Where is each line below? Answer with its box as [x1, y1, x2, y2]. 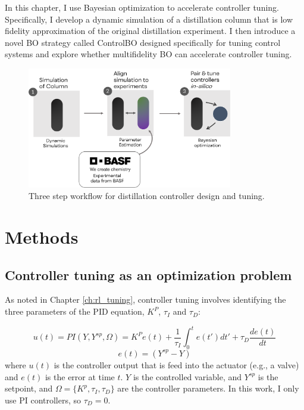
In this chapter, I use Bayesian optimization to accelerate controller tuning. [5, 1, 280, 13]
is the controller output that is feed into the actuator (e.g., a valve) [54, 358, 299, 371]
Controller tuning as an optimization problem [5, 265, 292, 284]
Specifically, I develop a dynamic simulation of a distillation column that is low [5, 13, 293, 25]
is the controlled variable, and [133, 370, 242, 383]
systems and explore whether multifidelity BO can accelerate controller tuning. [5, 48, 292, 60]
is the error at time [45, 370, 115, 383]
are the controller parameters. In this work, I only [117, 382, 299, 395]
